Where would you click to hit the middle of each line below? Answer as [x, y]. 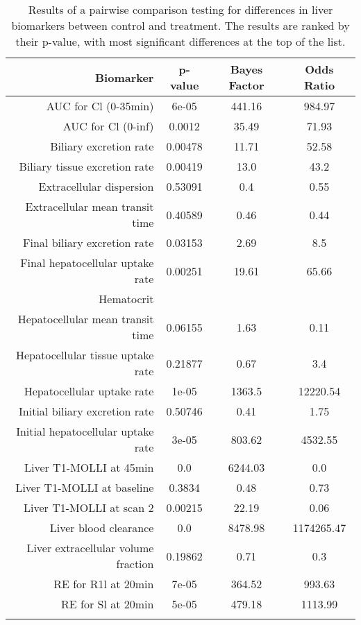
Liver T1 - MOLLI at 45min [89, 467]
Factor [246, 85]
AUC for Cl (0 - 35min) [100, 106]
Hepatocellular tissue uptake [85, 355]
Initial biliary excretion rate [86, 411]
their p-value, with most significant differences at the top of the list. [180, 41]
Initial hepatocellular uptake [85, 431]
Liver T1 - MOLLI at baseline [85, 487]
